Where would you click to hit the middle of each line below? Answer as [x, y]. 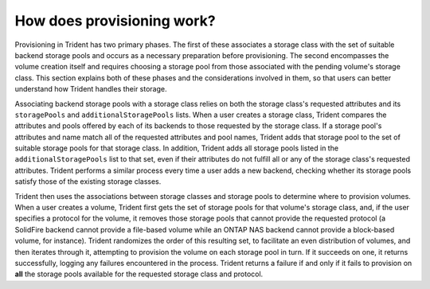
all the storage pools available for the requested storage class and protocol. [139, 274]
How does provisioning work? [115, 21]
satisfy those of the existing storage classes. [88, 182]
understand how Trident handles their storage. [91, 89]
